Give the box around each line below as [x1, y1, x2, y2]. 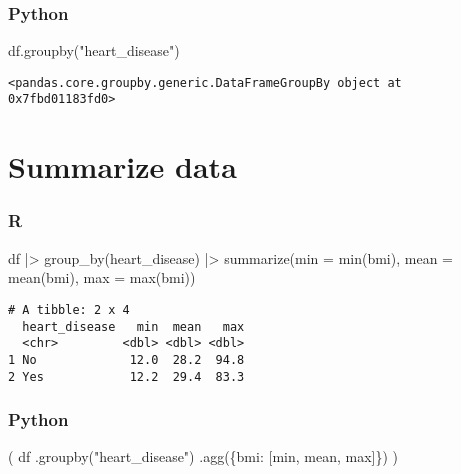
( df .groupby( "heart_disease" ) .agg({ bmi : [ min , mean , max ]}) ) [8, 446, 399, 467]
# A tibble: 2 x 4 [8, 302, 130, 317]
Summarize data [8, 146, 237, 187]
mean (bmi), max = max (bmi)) [8, 267, 196, 288]
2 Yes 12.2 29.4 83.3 [8, 369, 245, 384]
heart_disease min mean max [22, 319, 245, 334]
